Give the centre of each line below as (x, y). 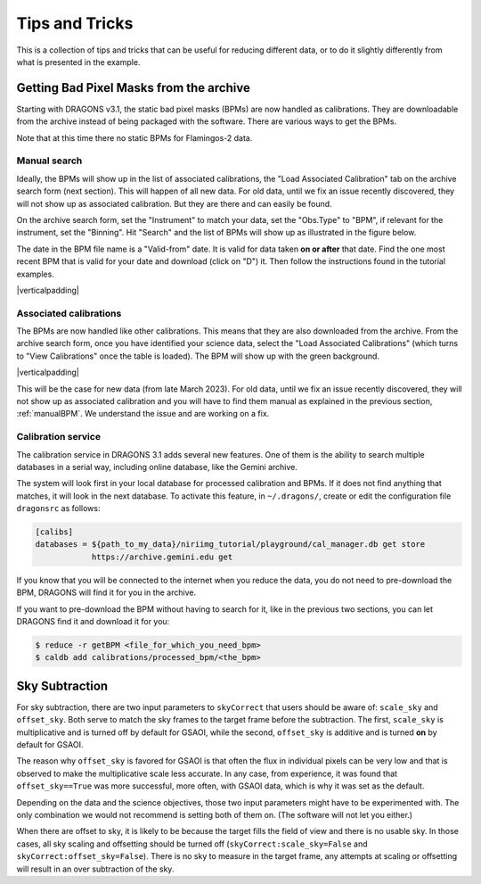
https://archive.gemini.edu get (162, 557)
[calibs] (54, 532)
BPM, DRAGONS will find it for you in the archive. (106, 592)
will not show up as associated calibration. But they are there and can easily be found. (175, 203)
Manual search (49, 161)
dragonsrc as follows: (58, 508)
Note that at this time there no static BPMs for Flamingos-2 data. (135, 137)
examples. (36, 274)
